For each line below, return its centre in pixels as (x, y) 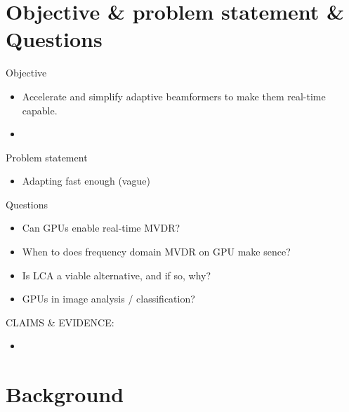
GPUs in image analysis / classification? (108, 299)
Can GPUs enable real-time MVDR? (101, 228)
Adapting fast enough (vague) (86, 181)
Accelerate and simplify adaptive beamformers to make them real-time (174, 96)
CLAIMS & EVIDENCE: (60, 322)
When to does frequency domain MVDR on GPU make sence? (156, 252)
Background (65, 394)
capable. (40, 110)
